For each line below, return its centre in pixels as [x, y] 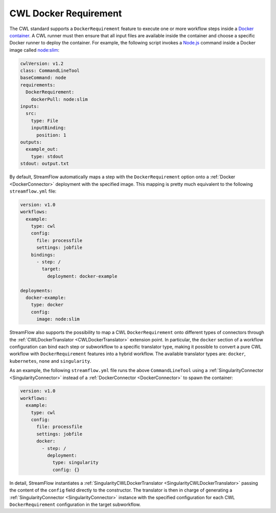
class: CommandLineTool [50, 71]
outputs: [31, 142]
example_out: [42, 149]
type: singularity [76, 463]
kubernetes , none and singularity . [50, 361]
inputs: [30, 107]
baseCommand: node [43, 78]
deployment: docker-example [82, 276]
